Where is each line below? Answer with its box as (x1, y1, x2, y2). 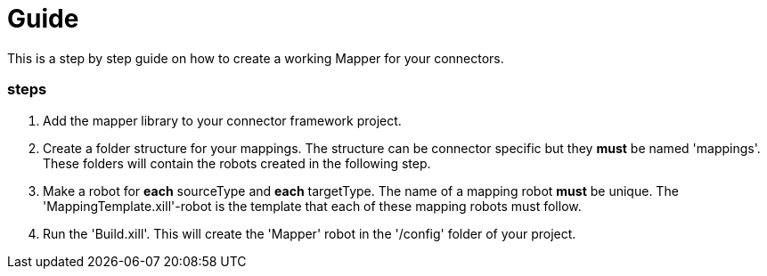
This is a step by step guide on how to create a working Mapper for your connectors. (7, 50, 504, 66)
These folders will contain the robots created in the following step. (43, 155, 431, 171)
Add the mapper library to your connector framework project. (43, 112, 402, 128)
